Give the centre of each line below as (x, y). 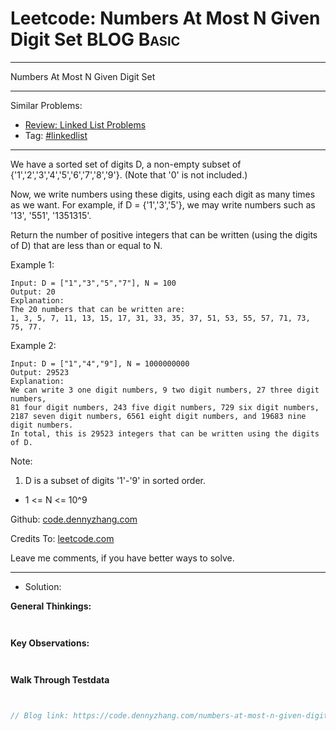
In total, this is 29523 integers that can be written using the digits (165, 433)
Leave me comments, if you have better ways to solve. (122, 558)
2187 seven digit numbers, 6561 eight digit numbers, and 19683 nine (158, 416)
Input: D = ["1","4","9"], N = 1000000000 (100, 363)
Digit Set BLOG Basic (95, 39)
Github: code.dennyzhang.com (74, 519)
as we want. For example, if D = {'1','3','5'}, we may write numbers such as (163, 204)
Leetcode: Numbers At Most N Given (165, 18)
